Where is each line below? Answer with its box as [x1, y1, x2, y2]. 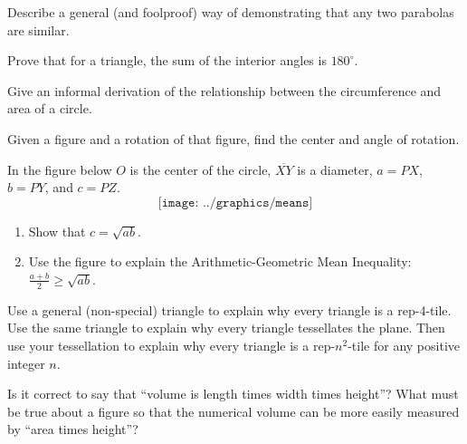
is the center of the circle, [129, 159, 272, 179]
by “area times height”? [7, 420, 138, 439]
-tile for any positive [348, 335, 460, 354]
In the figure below [7, 159, 112, 179]
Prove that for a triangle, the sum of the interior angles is [7, 51, 327, 70]
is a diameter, [297, 159, 373, 179]
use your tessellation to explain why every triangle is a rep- [7, 335, 336, 354]
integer [7, 353, 45, 372]
